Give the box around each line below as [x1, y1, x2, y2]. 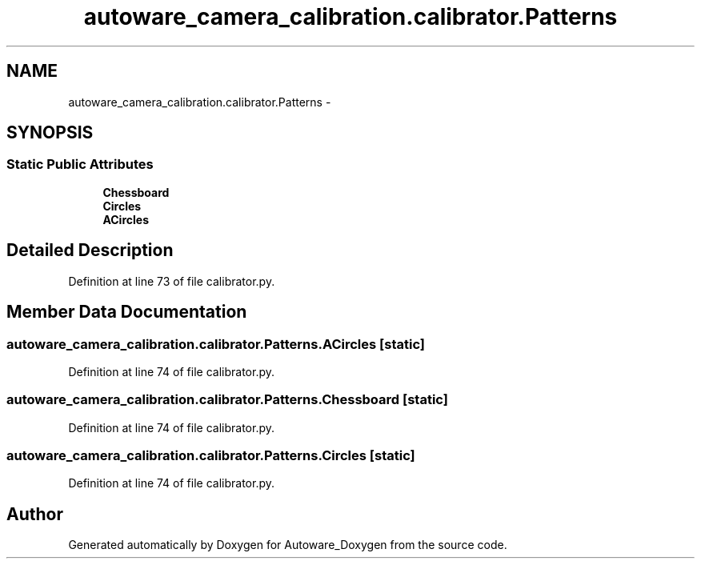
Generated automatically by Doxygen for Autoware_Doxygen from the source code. [68, 538, 507, 552]
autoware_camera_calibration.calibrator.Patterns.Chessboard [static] [6, 391, 448, 408]
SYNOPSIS [6, 122, 94, 143]
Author [6, 503, 63, 524]
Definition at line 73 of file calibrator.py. [68, 274, 275, 288]
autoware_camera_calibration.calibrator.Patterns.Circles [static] [6, 447, 415, 463]
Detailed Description [6, 240, 174, 261]
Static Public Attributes [6, 156, 154, 173]
